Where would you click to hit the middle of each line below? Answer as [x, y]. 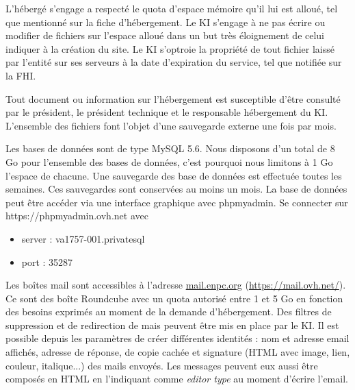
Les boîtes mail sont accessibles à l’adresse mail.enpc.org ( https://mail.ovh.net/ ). [176, 285]
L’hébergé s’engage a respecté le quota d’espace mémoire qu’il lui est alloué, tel [172, 8]
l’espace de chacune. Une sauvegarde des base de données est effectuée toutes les [174, 175]
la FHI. [21, 75]
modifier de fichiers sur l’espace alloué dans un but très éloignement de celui [165, 35]
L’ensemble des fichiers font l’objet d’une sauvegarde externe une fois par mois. [171, 125]
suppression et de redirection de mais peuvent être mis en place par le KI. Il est [172, 325]
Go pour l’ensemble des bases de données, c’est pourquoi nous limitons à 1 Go [169, 161]
